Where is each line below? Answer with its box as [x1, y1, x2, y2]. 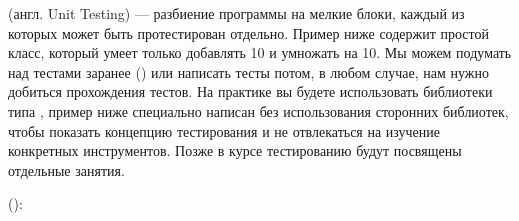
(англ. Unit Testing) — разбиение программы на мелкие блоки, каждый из [8, 3, 465, 23]
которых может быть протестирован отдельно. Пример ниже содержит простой [8, 22, 489, 43]
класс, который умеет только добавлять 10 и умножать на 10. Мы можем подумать [8, 42, 512, 63]
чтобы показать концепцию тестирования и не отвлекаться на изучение [8, 120, 441, 141]
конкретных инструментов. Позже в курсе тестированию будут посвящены [8, 140, 462, 161]
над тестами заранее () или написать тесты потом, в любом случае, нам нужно [8, 61, 490, 82]
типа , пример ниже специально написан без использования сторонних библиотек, [8, 100, 509, 121]
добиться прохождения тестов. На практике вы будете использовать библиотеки [8, 81, 493, 102]
